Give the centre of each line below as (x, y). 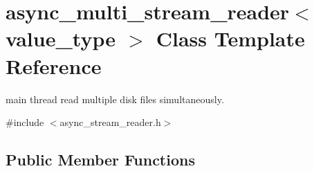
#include (25, 122)
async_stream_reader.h (110, 122)
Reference (54, 65)
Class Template (230, 38)
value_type (61, 38)
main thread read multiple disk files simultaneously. (115, 99)
